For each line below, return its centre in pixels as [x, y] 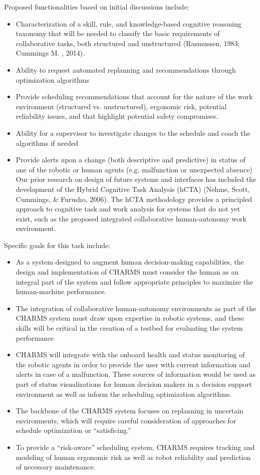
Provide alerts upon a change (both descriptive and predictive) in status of [131, 160]
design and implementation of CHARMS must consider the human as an [127, 272]
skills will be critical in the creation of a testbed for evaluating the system [129, 328]
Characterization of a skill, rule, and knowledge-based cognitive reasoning [128, 23]
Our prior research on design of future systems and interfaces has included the [136, 179]
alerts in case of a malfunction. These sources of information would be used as [136, 374]
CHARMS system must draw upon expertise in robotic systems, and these [130, 318]
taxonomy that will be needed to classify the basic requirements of [118, 33]
